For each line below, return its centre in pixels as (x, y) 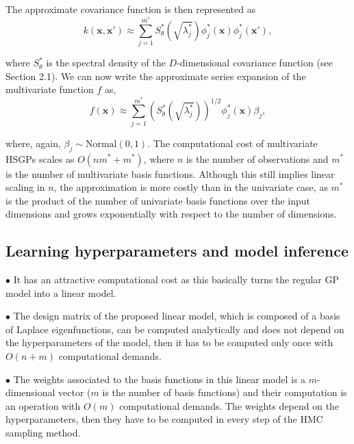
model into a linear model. (61, 292)
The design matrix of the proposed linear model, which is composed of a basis (177, 316)
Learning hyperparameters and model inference (177, 251)
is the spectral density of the (106, 63)
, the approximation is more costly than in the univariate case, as (191, 187)
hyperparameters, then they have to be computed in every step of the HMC (164, 419)
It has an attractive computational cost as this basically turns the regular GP (176, 279)
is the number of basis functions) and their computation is (225, 392)
